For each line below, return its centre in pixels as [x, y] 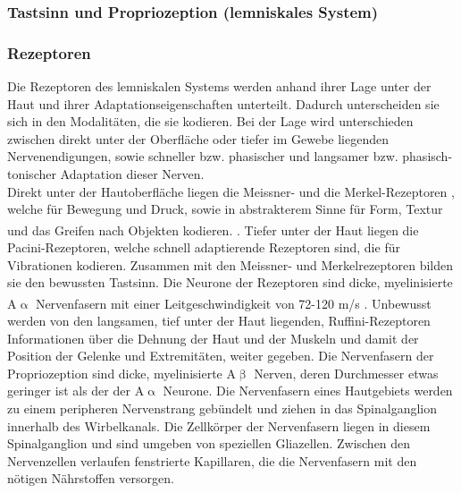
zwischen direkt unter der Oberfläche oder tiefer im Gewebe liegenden [198, 138]
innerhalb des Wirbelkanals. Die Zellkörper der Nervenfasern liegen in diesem [219, 425]
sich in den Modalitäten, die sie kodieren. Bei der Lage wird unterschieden [210, 121]
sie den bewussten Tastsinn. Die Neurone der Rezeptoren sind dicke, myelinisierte [230, 282]
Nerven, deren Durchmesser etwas [346, 373]
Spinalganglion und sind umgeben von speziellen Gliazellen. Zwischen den [209, 443]
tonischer [32, 174]
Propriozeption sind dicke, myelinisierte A [122, 373]
